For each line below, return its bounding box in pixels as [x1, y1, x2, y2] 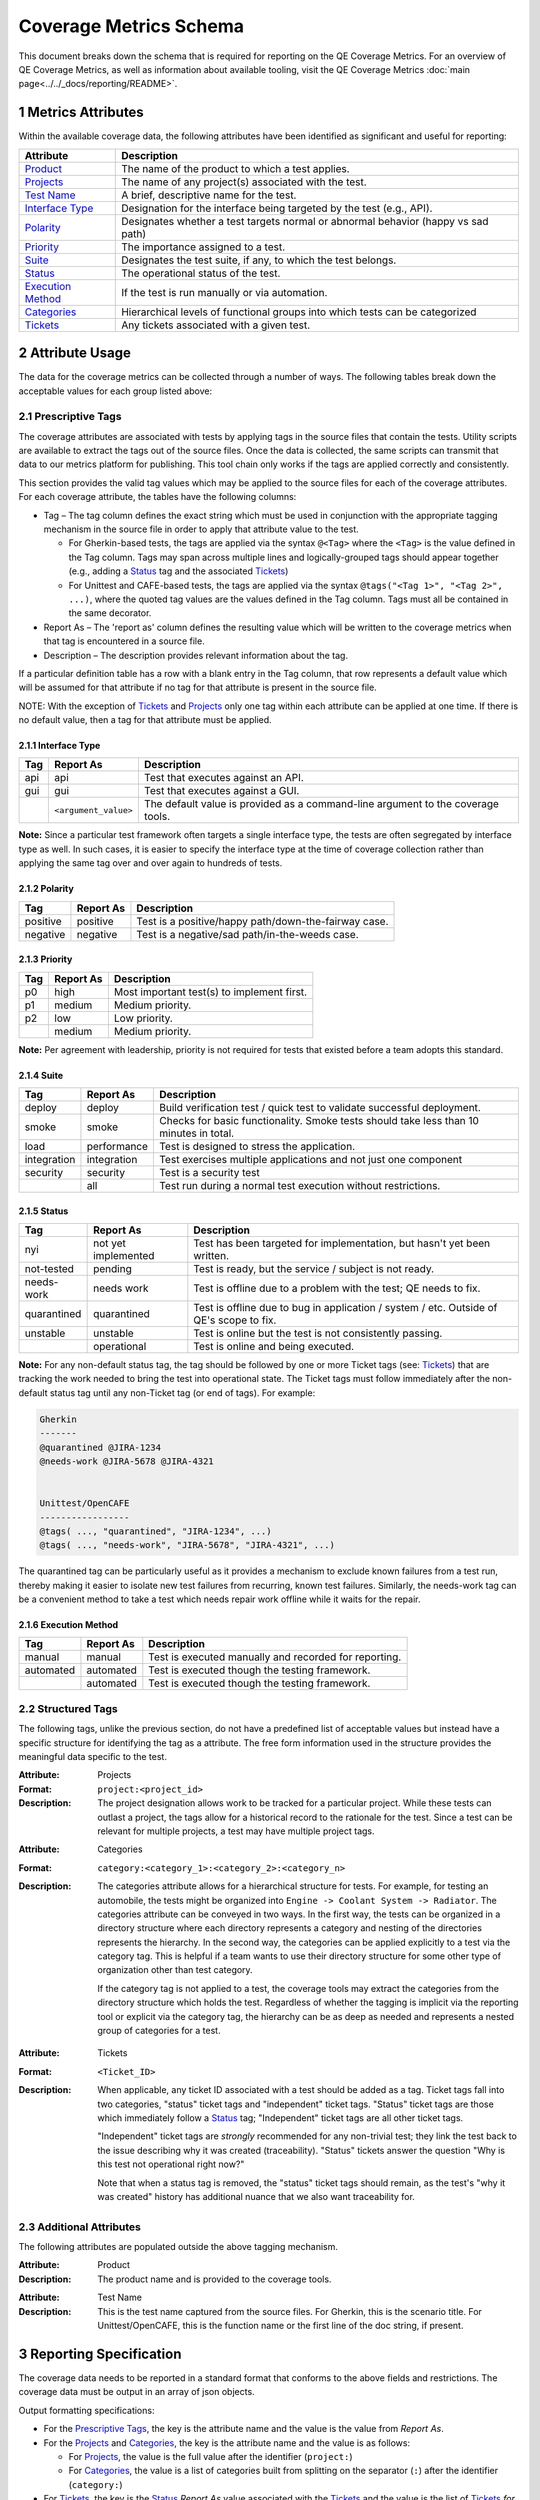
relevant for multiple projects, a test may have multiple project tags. [97, 1825, 375, 1837]
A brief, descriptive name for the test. [121, 188, 297, 202]
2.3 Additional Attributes [18, 2220, 142, 2234]
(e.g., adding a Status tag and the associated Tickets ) [68, 565, 289, 577]
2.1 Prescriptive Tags [18, 410, 122, 424]
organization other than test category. [97, 1964, 254, 1976]
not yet [93, 1236, 127, 1250]
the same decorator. [68, 607, 152, 619]
